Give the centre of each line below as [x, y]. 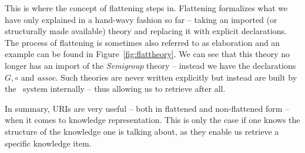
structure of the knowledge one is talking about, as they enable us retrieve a [142, 131]
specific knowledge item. [48, 143]
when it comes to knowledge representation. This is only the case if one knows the [152, 120]
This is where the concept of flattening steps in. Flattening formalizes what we [146, 8]
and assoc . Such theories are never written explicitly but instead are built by [159, 77]
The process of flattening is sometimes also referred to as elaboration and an [143, 42]
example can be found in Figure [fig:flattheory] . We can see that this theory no [148, 54]
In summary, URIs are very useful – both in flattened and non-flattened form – [147, 108]
